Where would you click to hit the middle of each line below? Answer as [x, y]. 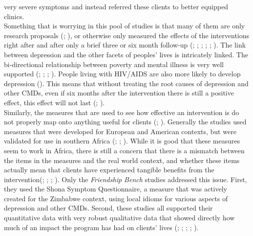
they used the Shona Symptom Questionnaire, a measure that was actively [116, 189]
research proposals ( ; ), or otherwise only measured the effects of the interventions [127, 35]
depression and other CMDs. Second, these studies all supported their [108, 208]
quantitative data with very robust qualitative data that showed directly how [119, 218]
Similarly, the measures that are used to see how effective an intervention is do [122, 112]
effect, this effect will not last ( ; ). [54, 102]
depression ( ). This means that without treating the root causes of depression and [126, 83]
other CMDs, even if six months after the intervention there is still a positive [119, 93]
